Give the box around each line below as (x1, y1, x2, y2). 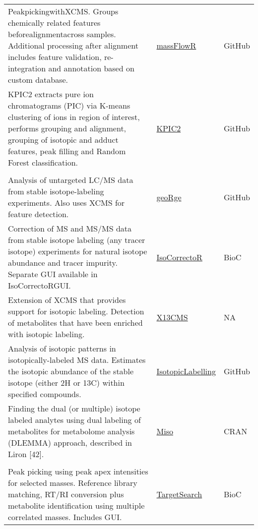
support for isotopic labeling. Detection (8, 305, 144, 317)
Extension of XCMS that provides (8, 294, 126, 305)
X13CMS (156, 311, 188, 323)
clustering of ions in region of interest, (8, 111, 140, 122)
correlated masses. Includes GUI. (8, 511, 122, 523)
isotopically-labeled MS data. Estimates (8, 354, 146, 365)
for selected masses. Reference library (8, 477, 137, 488)
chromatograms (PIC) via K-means (8, 100, 130, 111)
